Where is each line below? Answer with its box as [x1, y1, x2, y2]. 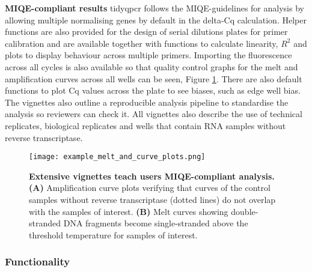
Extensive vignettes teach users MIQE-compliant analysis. [29, 169, 275, 182]
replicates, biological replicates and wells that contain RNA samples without [5, 119, 286, 131]
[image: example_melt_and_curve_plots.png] [29, 153, 206, 162]
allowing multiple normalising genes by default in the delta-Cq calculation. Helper [5, 13, 307, 26]
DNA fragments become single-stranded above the [63, 217, 248, 229]
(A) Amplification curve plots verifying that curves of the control [29, 181, 271, 194]
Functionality [5, 254, 70, 269]
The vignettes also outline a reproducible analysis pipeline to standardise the [5, 95, 289, 108]
